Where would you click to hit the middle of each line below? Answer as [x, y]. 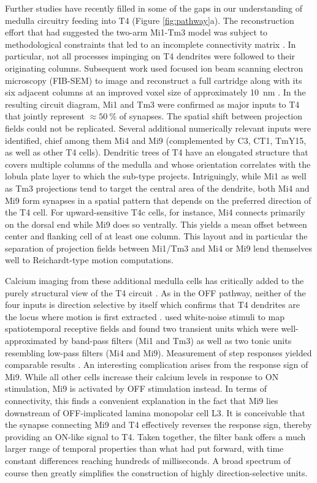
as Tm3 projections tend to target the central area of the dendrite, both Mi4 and [157, 188]
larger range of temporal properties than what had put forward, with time [144, 448]
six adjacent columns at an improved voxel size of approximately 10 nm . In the [155, 92]
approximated [31, 341]
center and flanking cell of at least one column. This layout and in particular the [156, 236]
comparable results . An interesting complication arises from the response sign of [157, 365]
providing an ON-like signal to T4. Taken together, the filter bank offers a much [155, 436]
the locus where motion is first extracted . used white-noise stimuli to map [145, 316]
